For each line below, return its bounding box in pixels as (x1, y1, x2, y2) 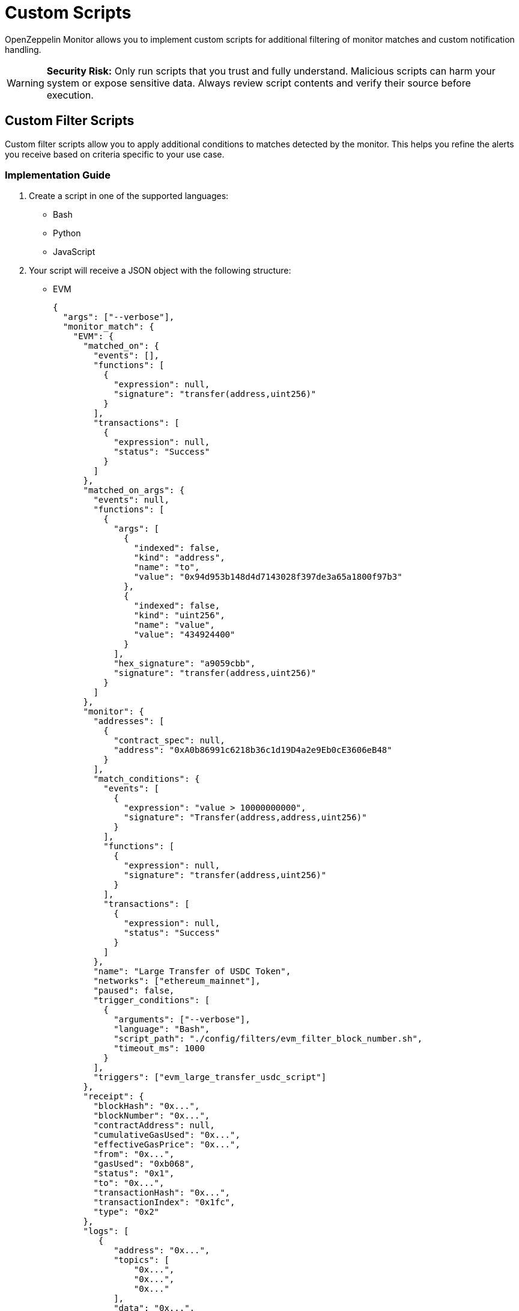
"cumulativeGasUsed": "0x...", (93, 1130, 240, 1140)
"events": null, (93, 495, 169, 505)
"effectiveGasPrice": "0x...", (93, 1140, 240, 1150)
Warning (7, 76, 44, 89)
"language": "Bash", (114, 1024, 210, 1034)
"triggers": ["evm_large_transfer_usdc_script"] (93, 1072, 327, 1082)
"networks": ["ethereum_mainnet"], (93, 976, 261, 986)
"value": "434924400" (133, 630, 235, 640)
